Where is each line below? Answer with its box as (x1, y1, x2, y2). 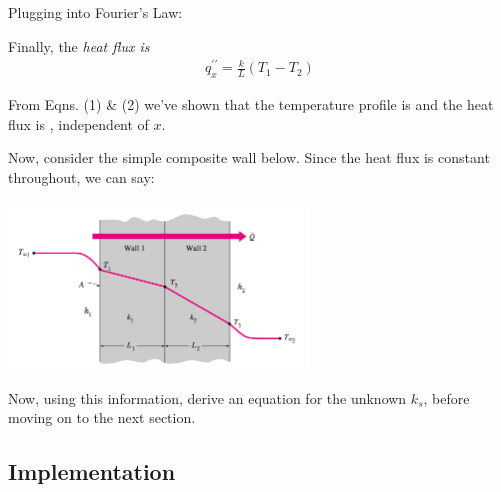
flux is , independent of (8, 113, 149, 134)
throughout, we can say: (8, 166, 155, 187)
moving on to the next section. (8, 407, 196, 428)
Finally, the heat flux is (8, 35, 150, 56)
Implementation (8, 456, 176, 487)
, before (423, 387, 470, 408)
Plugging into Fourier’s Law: (8, 2, 183, 22)
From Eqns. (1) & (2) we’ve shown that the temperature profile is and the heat (8, 94, 494, 115)
